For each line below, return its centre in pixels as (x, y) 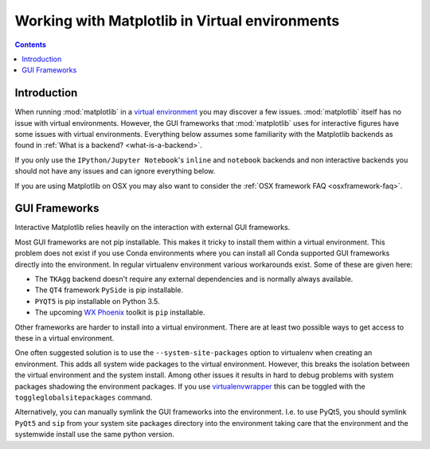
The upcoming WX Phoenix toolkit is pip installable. (120, 312)
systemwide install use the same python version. (94, 435)
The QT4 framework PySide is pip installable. (109, 290)
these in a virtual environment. (64, 338)
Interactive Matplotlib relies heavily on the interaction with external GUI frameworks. (152, 228)
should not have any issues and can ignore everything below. (115, 171)
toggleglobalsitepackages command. (84, 397)
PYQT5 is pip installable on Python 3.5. (97, 301)
